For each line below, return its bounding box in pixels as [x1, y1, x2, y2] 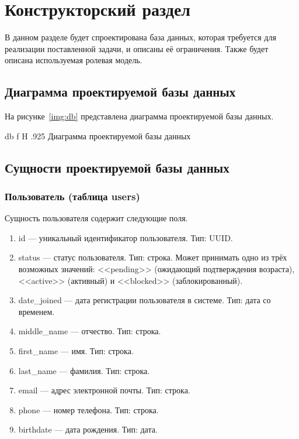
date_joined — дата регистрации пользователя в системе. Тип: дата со [18, 294, 271, 306]
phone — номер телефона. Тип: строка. [18, 403, 159, 416]
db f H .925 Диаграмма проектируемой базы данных [5, 129, 191, 142]
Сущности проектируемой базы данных [5, 158, 230, 176]
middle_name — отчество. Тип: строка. [18, 325, 161, 337]
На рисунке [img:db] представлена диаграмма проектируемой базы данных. [5, 110, 274, 122]
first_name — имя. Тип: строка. [18, 345, 134, 357]
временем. [18, 305, 55, 317]
